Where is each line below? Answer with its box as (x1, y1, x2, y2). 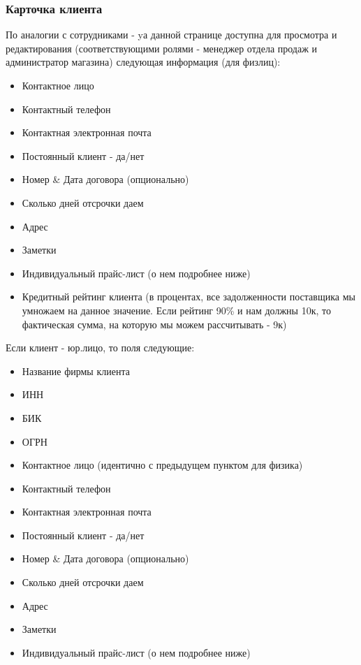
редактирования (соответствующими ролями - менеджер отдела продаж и (6, 41, 318, 55)
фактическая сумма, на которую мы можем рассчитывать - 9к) (22, 316, 287, 331)
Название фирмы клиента (22, 363, 130, 378)
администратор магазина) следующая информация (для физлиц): (6, 54, 281, 69)
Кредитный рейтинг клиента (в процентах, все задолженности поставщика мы (22, 289, 355, 304)
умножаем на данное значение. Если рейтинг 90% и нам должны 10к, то (22, 302, 331, 317)
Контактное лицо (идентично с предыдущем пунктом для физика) (22, 458, 303, 472)
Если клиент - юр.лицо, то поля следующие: (6, 340, 195, 355)
